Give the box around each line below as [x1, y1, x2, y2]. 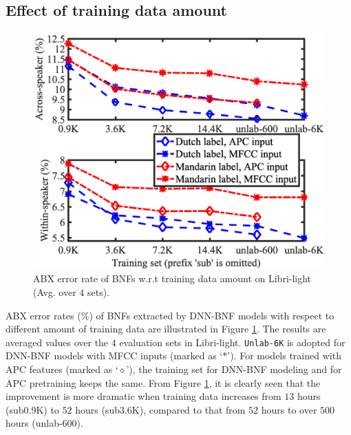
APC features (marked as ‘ [6, 361, 118, 376]
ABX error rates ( [6, 308, 81, 322]
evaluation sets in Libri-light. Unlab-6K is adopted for [119, 335, 345, 349]
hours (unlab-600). [6, 416, 83, 430]
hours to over [261, 402, 317, 416]
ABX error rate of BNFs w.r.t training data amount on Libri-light [33, 271, 312, 286]
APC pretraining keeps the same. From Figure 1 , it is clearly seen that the [6, 375, 321, 390]
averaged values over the [6, 335, 109, 349]
